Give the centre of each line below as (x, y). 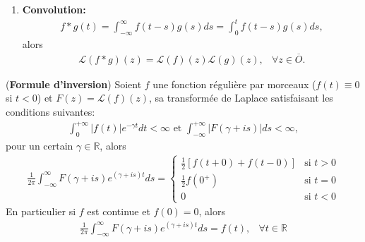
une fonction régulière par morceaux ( (234, 84)
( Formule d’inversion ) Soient (74, 84)
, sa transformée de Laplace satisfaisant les (241, 98)
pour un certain (40, 145)
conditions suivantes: (50, 111)
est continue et (119, 211)
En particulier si (41, 211)
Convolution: (54, 9)
